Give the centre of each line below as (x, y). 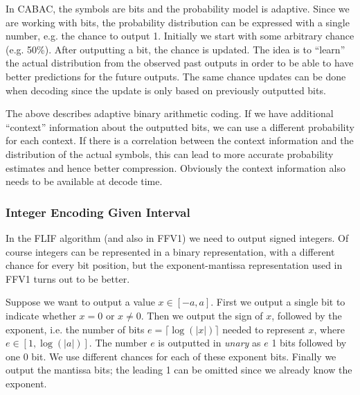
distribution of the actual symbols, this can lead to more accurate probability (170, 153)
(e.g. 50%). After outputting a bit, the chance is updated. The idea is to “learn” (175, 49)
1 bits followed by (309, 343)
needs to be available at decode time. (84, 181)
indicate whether (41, 315)
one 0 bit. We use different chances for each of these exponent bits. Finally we (171, 356)
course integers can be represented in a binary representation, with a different (170, 251)
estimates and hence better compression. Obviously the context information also (175, 167)
